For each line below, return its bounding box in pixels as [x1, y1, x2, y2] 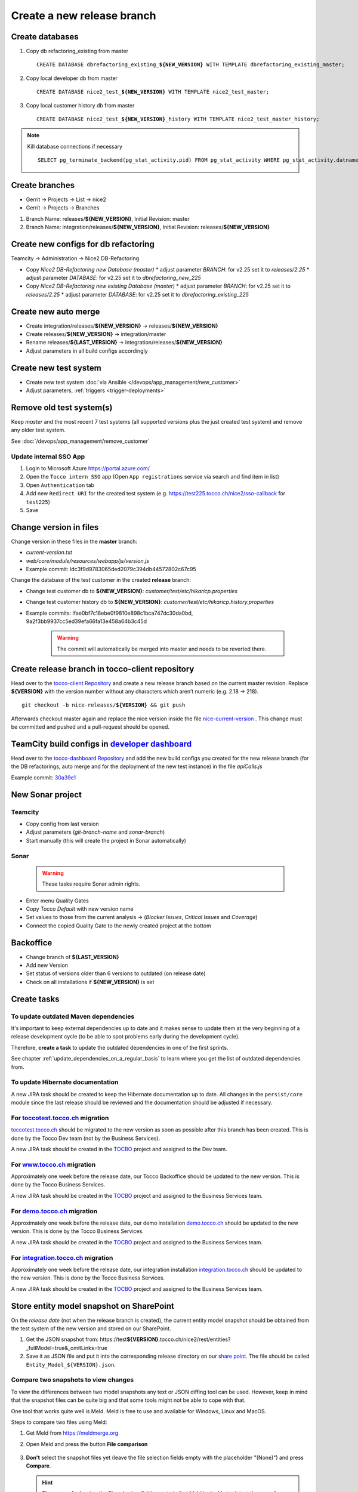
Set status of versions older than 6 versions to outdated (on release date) [26, 970, 206, 977]
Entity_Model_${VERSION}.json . [26, 1361, 116, 1368]
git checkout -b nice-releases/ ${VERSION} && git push [21, 702, 186, 708]
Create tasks [11, 994, 60, 1004]
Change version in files [11, 522, 99, 532]
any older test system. [11, 427, 66, 434]
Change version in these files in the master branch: [11, 538, 137, 545]
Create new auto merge [11, 306, 100, 316]
